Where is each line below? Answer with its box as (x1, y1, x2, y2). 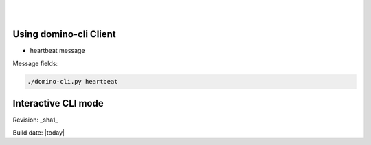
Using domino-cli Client (12, 28, 116, 41)
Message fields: (12, 59, 58, 67)
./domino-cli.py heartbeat (27, 78, 118, 85)
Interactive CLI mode (12, 98, 104, 109)
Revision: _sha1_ (12, 115, 58, 124)
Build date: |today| (12, 128, 65, 137)
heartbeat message (30, 47, 85, 55)
